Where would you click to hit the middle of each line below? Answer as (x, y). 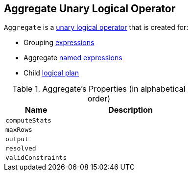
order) (99, 99)
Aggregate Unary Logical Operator (90, 9)
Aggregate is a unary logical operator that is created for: (96, 27)
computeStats (28, 121)
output (17, 139)
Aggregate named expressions (73, 58)
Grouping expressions (59, 43)
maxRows (19, 130)
